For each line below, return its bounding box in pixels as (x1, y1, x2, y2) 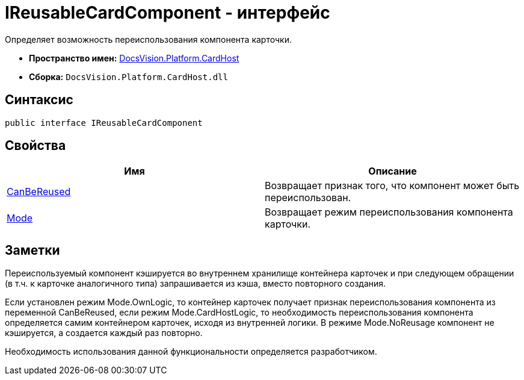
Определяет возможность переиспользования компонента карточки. (5, 34, 292, 45)
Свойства (5, 138, 66, 154)
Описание (368, 165, 417, 178)
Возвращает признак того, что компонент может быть (265, 179, 520, 192)
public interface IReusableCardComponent (5, 117, 203, 128)
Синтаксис (5, 92, 73, 108)
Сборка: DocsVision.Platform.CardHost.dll (29, 71, 228, 82)
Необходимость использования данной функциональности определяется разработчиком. (5, 346, 377, 357)
